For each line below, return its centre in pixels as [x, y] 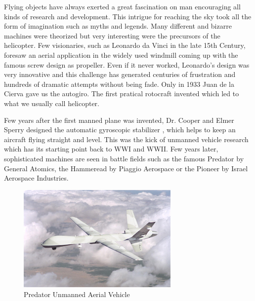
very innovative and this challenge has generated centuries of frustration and [120, 74]
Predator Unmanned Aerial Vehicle [77, 294]
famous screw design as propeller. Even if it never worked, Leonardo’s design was [127, 64]
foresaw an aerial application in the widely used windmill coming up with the [121, 55]
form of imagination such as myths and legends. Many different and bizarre [118, 26]
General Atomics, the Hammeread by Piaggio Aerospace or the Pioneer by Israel [126, 168]
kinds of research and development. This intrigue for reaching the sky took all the [128, 16]
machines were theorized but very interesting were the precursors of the [112, 35]
